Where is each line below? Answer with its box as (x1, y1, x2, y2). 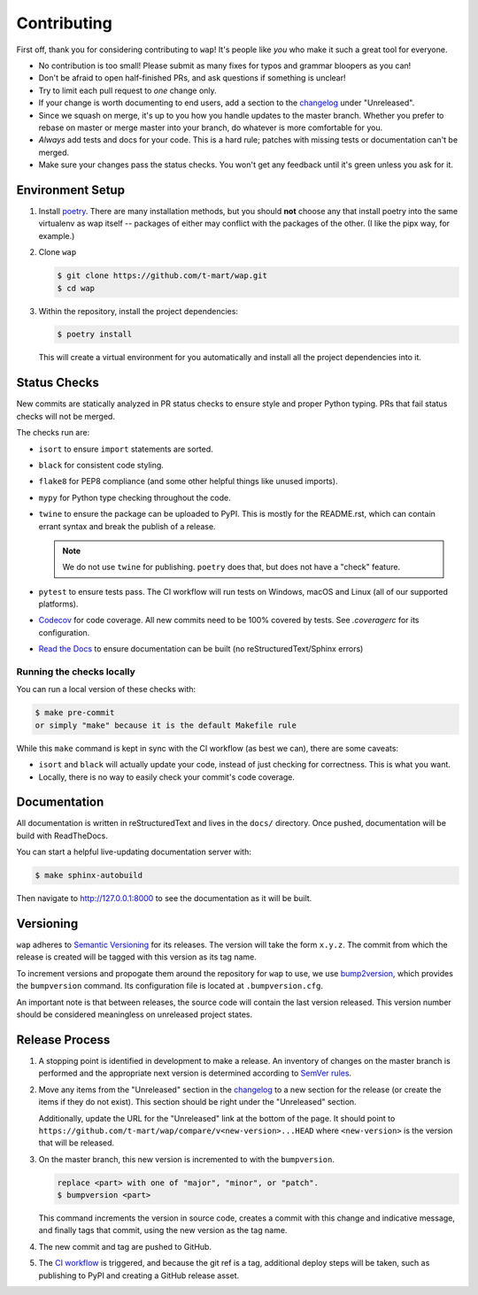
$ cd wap (57, 283, 96, 293)
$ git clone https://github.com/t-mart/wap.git (57, 271, 267, 281)
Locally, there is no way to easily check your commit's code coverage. (38, 771, 296, 782)
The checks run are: (16, 428, 90, 438)
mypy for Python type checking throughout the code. (38, 492, 231, 503)
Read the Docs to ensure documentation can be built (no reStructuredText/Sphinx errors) (38, 644, 364, 654)
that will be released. (38, 1137, 115, 1148)
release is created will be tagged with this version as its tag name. (16, 952, 257, 962)
